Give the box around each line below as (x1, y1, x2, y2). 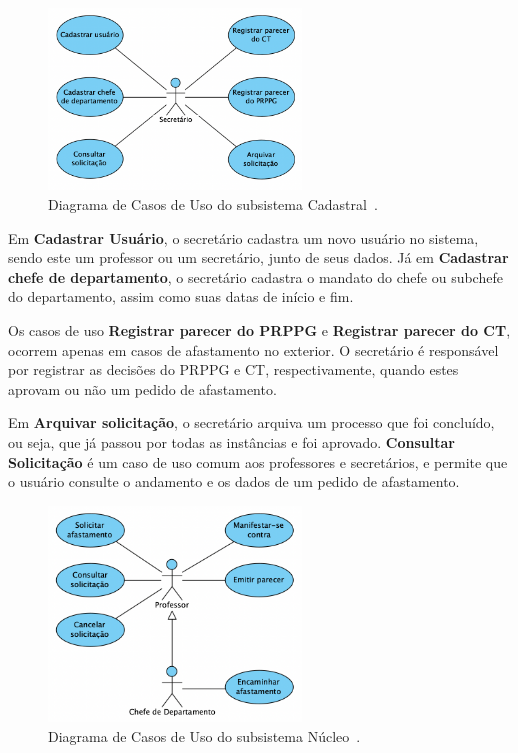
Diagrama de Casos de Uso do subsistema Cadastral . (48, 194, 378, 214)
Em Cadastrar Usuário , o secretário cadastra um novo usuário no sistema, (8, 227, 479, 248)
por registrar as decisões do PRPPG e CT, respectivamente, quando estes (8, 359, 459, 380)
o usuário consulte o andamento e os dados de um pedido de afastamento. (8, 471, 460, 492)
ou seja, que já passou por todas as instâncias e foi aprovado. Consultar (8, 431, 455, 452)
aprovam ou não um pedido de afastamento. (8, 378, 277, 399)
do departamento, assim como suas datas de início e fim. (8, 286, 354, 307)
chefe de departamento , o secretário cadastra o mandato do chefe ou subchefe (8, 266, 503, 287)
